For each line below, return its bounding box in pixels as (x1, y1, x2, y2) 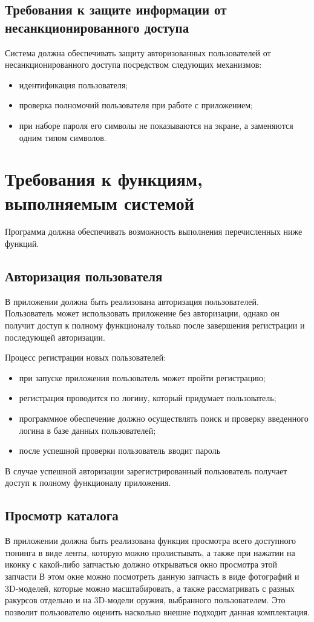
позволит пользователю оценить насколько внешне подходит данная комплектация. (5, 605, 310, 618)
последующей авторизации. (5, 330, 105, 343)
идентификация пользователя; (19, 78, 128, 91)
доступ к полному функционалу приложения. (5, 476, 171, 489)
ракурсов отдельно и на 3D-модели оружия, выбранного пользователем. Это (5, 594, 286, 606)
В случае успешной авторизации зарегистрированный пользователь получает (5, 464, 287, 477)
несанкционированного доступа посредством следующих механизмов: (5, 58, 262, 71)
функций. (5, 237, 39, 250)
